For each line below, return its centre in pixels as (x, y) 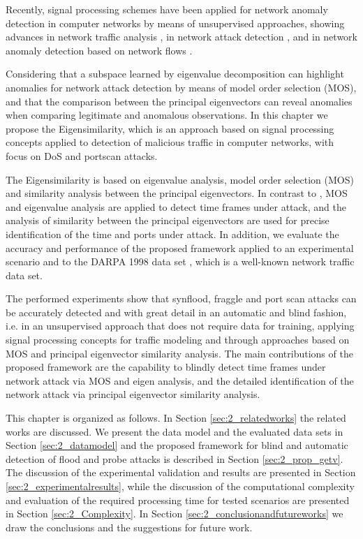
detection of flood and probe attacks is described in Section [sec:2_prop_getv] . (175, 458)
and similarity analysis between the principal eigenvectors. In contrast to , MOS (177, 193)
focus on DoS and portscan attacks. (82, 155)
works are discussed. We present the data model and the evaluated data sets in (175, 431)
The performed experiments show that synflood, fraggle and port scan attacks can (181, 298)
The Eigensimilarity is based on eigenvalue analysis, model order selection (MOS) (180, 179)
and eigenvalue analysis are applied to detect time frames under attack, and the (176, 206)
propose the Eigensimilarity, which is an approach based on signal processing (170, 128)
